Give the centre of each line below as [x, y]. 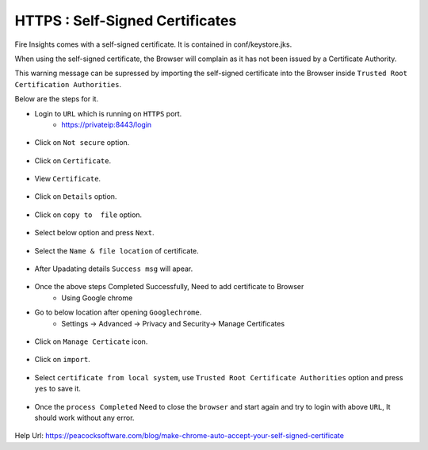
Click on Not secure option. [82, 143]
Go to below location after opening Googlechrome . [118, 312]
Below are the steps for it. [57, 99]
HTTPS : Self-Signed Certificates [126, 21]
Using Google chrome [97, 298]
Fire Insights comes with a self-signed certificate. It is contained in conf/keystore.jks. [153, 44]
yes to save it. [57, 389]
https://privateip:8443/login [107, 124]
